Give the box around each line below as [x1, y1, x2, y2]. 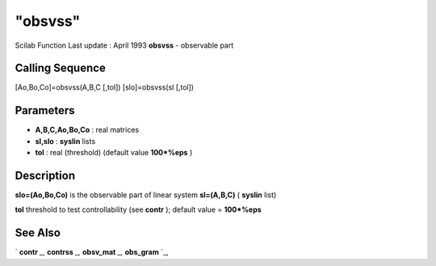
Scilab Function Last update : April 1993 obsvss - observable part [15, 40, 234, 50]
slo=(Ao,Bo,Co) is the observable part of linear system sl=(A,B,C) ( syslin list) [15, 190, 277, 200]
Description [15, 168, 76, 182]
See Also [15, 226, 61, 240]
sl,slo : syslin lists [35, 136, 96, 146]
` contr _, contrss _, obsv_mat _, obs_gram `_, [15, 247, 169, 257]
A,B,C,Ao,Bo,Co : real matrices [35, 125, 140, 135]
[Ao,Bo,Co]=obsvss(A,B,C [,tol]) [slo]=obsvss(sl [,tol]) [15, 82, 194, 92]
